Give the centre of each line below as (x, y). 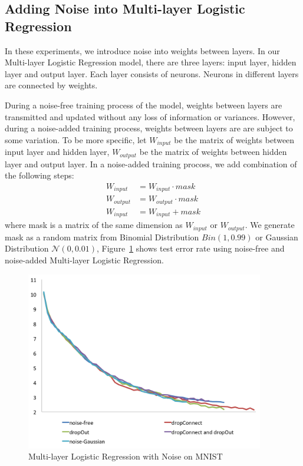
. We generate (270, 225)
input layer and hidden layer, (57, 152)
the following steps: (39, 175)
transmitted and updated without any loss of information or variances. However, (150, 116)
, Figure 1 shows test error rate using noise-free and (191, 248)
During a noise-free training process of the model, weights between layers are (144, 105)
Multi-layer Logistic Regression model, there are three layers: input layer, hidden (151, 62)
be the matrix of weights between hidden (213, 152)
